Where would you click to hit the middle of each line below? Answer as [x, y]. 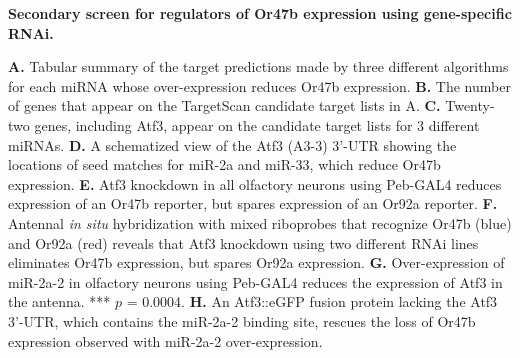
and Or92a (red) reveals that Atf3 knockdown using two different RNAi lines [243, 242]
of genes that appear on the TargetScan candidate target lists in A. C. [224, 105]
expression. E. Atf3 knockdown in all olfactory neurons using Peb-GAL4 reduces [255, 183]
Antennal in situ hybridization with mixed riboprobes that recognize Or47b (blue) [260, 222]
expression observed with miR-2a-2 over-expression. [165, 340]
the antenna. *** [59, 301]
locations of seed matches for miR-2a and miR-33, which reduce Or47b [224, 164]
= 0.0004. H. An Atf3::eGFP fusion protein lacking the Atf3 [312, 301]
